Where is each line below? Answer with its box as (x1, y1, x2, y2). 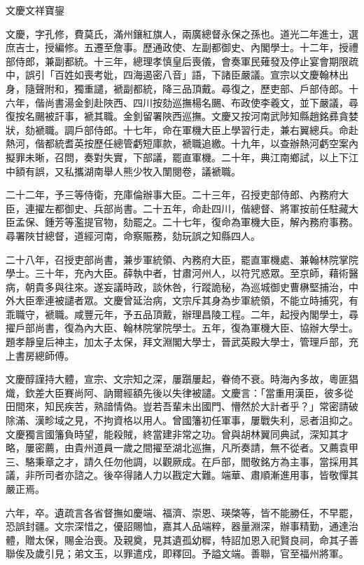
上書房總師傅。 (6, 348, 74, 362)
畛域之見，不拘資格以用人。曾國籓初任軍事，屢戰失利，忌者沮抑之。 (44, 413, 358, 428)
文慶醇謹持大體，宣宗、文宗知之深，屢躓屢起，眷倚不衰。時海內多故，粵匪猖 (6, 372, 358, 386)
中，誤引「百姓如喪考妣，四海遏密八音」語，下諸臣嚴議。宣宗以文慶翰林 (6, 67, 339, 82)
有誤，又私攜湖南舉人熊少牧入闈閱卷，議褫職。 (24, 163, 241, 178)
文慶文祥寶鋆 (6, 3, 64, 17)
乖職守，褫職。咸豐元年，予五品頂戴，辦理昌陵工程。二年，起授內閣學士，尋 (6, 306, 358, 321)
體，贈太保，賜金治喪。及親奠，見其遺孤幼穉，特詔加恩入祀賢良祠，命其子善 (6, 532, 358, 547)
